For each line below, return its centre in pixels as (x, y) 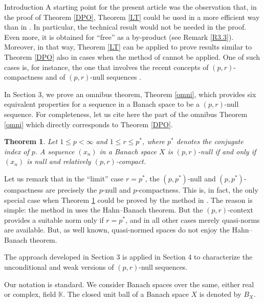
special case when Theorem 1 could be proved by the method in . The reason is (128, 200)
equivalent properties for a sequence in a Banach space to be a (102, 104)
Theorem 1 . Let (31, 141)
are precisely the (71, 189)
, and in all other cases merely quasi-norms (193, 219)
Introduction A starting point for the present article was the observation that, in (130, 7)
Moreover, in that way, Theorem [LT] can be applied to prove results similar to (128, 47)
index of (17, 151)
